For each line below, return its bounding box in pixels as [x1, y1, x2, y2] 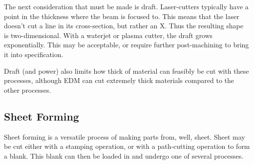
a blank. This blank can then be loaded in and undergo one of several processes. [4, 150, 244, 161]
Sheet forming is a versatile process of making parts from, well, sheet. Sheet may [4, 131, 245, 142]
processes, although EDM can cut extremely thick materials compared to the [4, 75, 234, 85]
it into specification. [4, 49, 63, 59]
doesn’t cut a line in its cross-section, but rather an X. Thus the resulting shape [4, 20, 243, 31]
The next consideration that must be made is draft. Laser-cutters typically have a [4, 1, 249, 11]
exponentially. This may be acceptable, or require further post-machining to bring [4, 40, 249, 50]
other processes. [4, 84, 51, 95]
